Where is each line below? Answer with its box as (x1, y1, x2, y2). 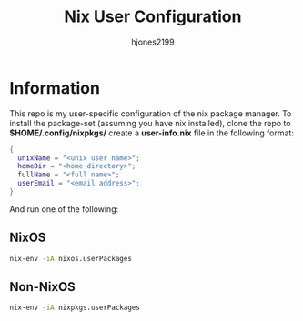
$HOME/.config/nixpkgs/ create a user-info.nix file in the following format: (9, 127, 294, 138)
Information (9, 77, 100, 98)
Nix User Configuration (64, 6, 242, 27)
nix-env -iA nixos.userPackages (9, 254, 132, 263)
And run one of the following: (9, 203, 119, 215)
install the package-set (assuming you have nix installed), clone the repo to (9, 117, 291, 128)
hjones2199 (131, 36, 175, 47)
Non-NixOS (9, 279, 76, 295)
